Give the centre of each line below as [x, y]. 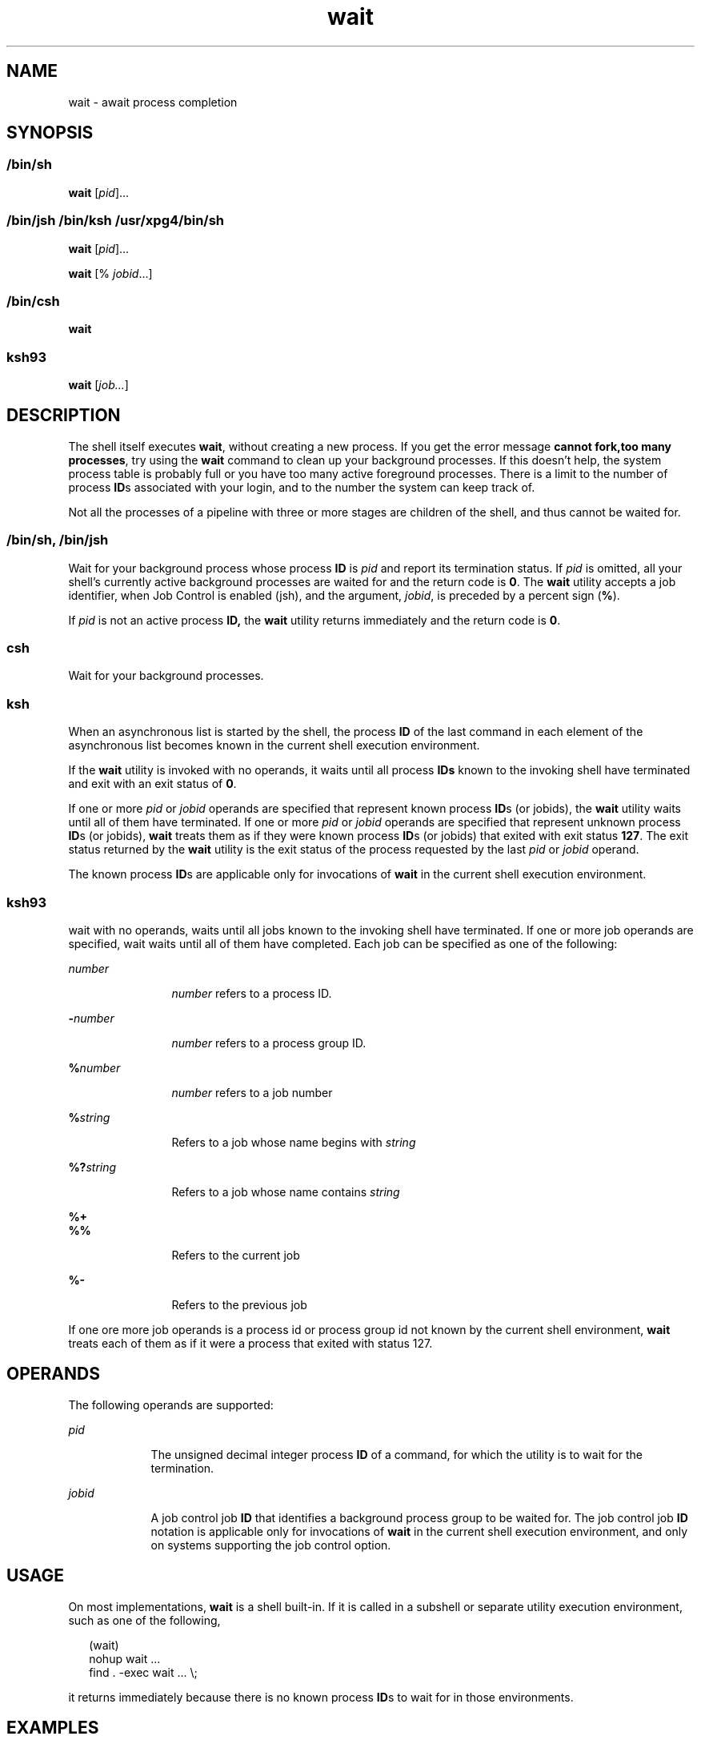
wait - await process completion [153, 102]
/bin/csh [33, 301]
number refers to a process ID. [252, 993]
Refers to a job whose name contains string [286, 1191]
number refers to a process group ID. [269, 1043]
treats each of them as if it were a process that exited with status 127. [250, 1343]
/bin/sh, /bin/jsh [58, 540]
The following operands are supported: [171, 1404]
